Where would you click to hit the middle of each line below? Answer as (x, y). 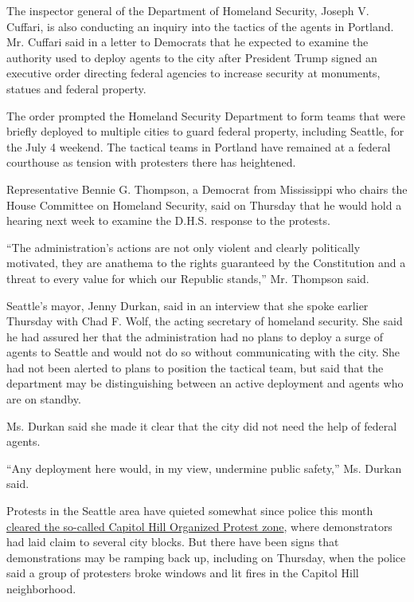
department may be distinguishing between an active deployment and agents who (205, 383)
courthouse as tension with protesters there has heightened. (151, 162)
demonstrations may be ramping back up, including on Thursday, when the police (206, 557)
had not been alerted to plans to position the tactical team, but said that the (195, 367)
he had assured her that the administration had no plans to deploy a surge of (195, 336)
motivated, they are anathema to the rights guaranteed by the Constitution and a (206, 263)
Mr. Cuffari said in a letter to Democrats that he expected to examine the (187, 42)
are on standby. (44, 399)
